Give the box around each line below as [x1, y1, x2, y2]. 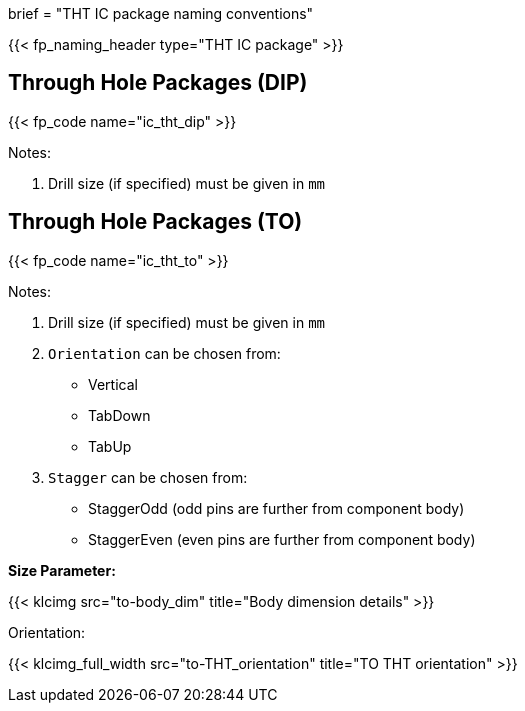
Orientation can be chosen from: [48, 344, 281, 362]
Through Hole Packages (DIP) [8, 70, 308, 96]
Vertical [88, 375, 138, 393]
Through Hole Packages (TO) [8, 209, 303, 235]
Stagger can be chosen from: [48, 468, 248, 486]
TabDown [88, 406, 151, 424]
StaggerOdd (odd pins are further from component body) [88, 499, 465, 517]
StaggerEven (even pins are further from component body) [88, 530, 476, 548]
